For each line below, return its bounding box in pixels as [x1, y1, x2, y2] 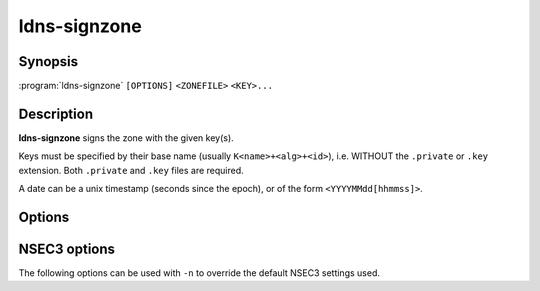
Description [18, 105, 94, 122]
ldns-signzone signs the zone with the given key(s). [18, 131, 234, 144]
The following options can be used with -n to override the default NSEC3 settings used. [18, 267, 380, 279]
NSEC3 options [18, 240, 115, 257]
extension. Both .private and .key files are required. [18, 164, 244, 176]
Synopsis [18, 53, 79, 70]
